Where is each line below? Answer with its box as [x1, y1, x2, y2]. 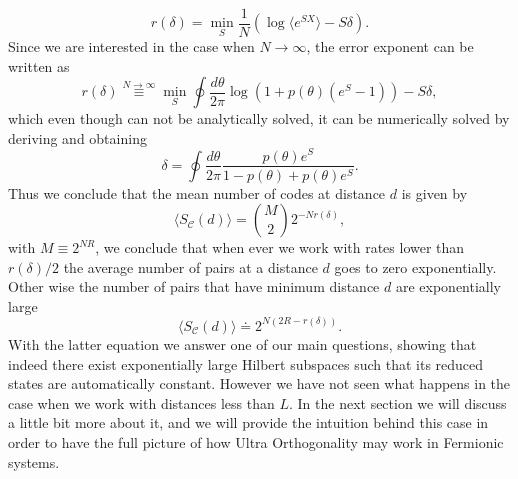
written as [8, 55, 70, 76]
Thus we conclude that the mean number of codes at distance [8, 182, 386, 203]
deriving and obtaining [8, 127, 147, 148]
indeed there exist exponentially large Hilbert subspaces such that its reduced [8, 353, 484, 374]
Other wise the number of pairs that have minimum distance [8, 276, 380, 297]
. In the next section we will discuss [288, 392, 507, 413]
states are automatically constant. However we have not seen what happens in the [8, 373, 511, 394]
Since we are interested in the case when [8, 36, 255, 57]
